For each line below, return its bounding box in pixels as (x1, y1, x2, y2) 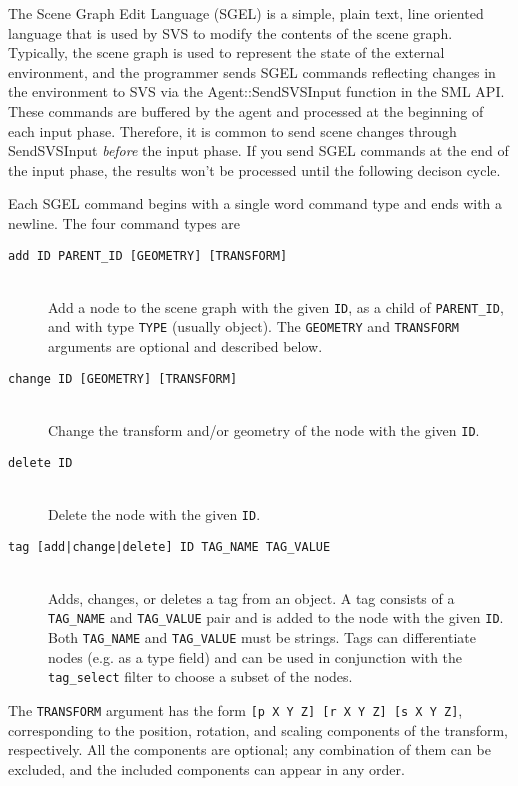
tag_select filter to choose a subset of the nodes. (48, 666, 353, 687)
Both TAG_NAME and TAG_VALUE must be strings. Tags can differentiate (48, 627, 476, 647)
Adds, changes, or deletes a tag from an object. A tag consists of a (48, 587, 455, 608)
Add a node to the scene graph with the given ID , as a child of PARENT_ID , (48, 296, 504, 317)
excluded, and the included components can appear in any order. (8, 758, 405, 779)
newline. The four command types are (8, 212, 240, 233)
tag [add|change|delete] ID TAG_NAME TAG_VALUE (8, 539, 331, 554)
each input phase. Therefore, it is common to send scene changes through (8, 120, 457, 141)
